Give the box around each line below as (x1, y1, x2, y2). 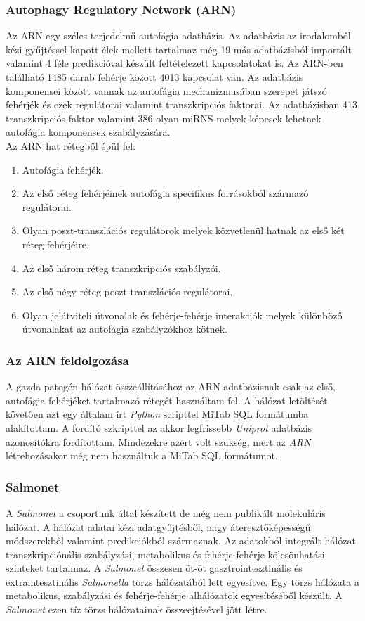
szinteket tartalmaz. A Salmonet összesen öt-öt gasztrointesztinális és (6, 561, 303, 575)
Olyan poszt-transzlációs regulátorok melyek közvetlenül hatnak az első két (22, 223, 345, 238)
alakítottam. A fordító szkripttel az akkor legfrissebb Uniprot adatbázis (6, 420, 312, 435)
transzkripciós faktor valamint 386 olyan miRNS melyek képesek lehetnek (6, 110, 321, 125)
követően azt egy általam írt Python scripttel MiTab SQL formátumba (6, 406, 309, 421)
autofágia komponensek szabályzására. (6, 124, 171, 139)
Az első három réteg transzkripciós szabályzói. (22, 260, 221, 275)
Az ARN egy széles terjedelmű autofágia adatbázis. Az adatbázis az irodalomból (6, 28, 351, 43)
